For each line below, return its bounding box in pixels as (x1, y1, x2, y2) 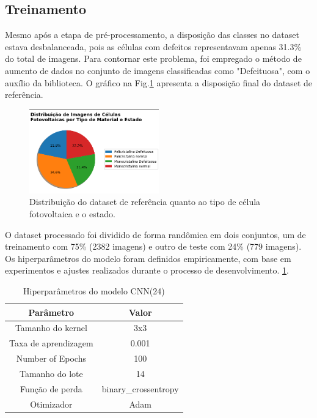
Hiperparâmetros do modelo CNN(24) (23, 285, 165, 297)
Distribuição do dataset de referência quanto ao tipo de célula (29, 195, 261, 208)
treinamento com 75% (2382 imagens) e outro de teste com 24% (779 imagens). (5, 240, 302, 253)
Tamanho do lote (19, 367, 83, 380)
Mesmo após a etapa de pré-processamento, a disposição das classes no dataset (5, 28, 299, 41)
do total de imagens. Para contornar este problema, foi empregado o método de (5, 52, 302, 65)
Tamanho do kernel (15, 321, 87, 334)
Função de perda (20, 382, 82, 395)
